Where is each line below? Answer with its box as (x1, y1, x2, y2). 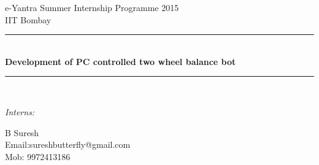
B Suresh (5, 126, 39, 139)
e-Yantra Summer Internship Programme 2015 (5, 1, 179, 13)
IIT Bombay (5, 13, 52, 26)
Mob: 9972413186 (5, 150, 71, 163)
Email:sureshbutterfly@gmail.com (5, 138, 131, 151)
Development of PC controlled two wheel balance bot (5, 55, 236, 67)
